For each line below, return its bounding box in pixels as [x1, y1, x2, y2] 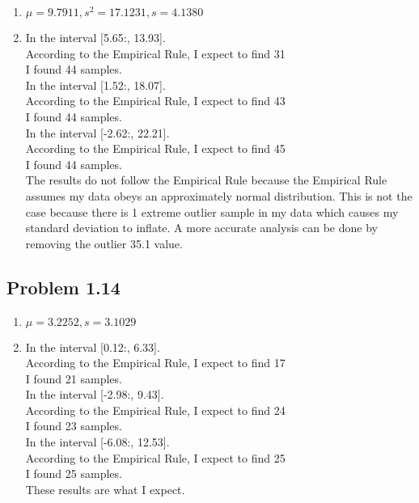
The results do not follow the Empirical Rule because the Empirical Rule [25, 171, 387, 188]
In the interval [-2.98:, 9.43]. [25, 386, 164, 403]
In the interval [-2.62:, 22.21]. [25, 124, 170, 141]
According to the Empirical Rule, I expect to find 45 [25, 140, 286, 157]
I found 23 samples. [25, 417, 122, 434]
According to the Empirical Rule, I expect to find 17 [25, 354, 286, 371]
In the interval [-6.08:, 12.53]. [25, 433, 170, 450]
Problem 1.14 [6, 274, 121, 299]
